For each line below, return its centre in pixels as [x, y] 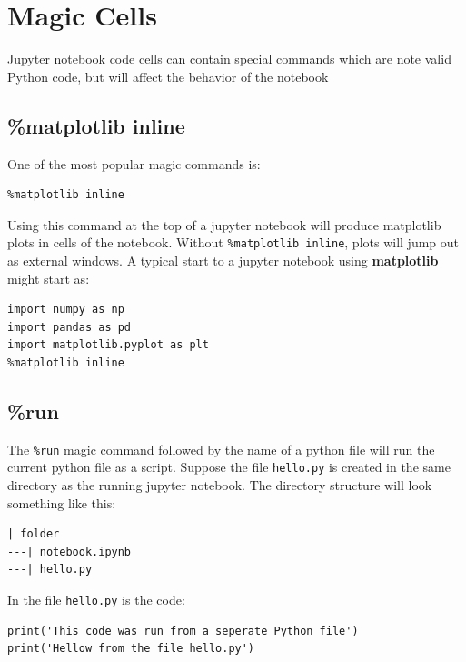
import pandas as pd [69, 327]
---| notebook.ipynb [69, 552]
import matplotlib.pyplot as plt [108, 345]
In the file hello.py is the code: [96, 599]
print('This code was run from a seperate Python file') [183, 631]
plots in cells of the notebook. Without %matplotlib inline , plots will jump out [233, 242]
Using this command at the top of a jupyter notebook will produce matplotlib [224, 224]
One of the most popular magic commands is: [134, 163]
